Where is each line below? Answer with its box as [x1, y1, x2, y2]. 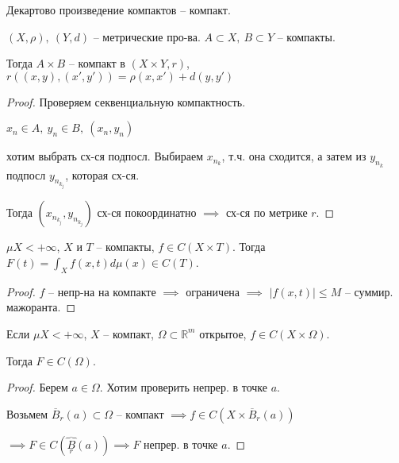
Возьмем [6, 405, 48, 422]
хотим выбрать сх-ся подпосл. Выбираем [6, 148, 204, 164]
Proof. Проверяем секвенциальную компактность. [6, 93, 246, 110]
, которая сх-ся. [65, 166, 140, 183]
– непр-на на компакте [48, 283, 156, 299]
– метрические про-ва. [93, 28, 201, 44]
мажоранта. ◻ [6, 299, 76, 315]
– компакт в [68, 55, 125, 71]
